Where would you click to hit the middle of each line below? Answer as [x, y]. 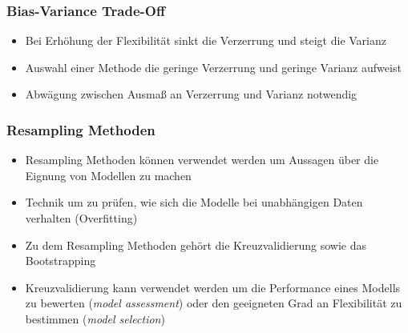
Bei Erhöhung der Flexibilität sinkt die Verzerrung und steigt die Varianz [206, 40]
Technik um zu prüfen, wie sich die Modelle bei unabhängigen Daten [194, 202]
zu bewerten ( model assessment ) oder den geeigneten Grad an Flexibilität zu [214, 303]
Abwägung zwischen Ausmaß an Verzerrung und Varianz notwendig [191, 94]
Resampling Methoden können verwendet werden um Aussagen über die [202, 160]
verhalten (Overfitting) [81, 218]
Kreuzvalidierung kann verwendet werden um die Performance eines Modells [213, 287]
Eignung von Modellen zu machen [108, 175]
